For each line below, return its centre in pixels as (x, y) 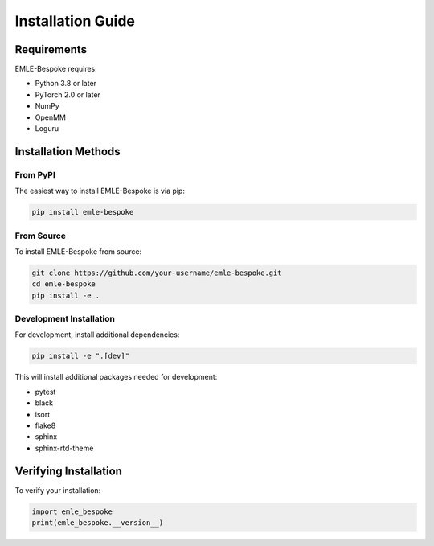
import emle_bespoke (72, 511)
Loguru (47, 129)
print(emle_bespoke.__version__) (98, 522)
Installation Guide (75, 21)
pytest (45, 392)
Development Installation (65, 319)
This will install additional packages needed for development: (116, 377)
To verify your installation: (58, 490)
